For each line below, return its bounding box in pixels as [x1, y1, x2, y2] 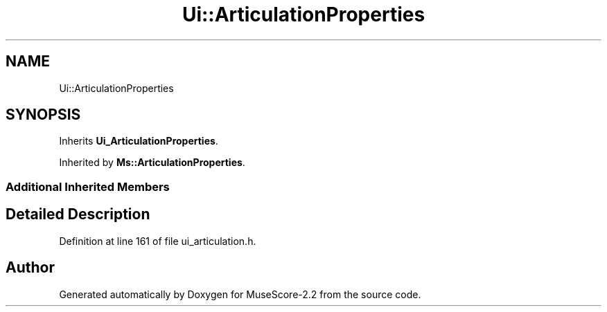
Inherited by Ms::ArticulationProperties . [59, 156, 245, 169]
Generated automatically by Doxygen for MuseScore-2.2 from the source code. [59, 288, 421, 300]
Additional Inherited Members [6, 179, 170, 194]
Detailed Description [6, 205, 150, 223]
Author [6, 259, 55, 277]
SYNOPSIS [6, 106, 81, 124]
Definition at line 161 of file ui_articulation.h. [59, 235, 256, 247]
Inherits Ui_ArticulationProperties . [59, 135, 218, 147]
